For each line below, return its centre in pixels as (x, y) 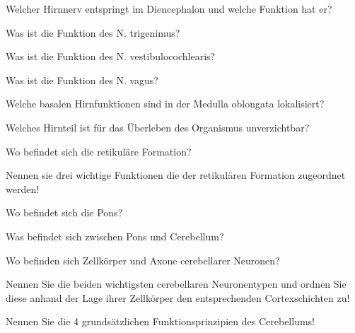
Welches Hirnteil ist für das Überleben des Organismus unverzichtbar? (158, 127)
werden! (23, 188)
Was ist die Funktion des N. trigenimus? (93, 32)
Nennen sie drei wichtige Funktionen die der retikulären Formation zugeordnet (176, 175)
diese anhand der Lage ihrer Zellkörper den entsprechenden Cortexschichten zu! (178, 297)
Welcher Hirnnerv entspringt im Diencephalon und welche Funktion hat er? (169, 8)
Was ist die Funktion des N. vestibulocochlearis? (111, 56)
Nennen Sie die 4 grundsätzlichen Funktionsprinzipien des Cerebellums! (160, 321)
